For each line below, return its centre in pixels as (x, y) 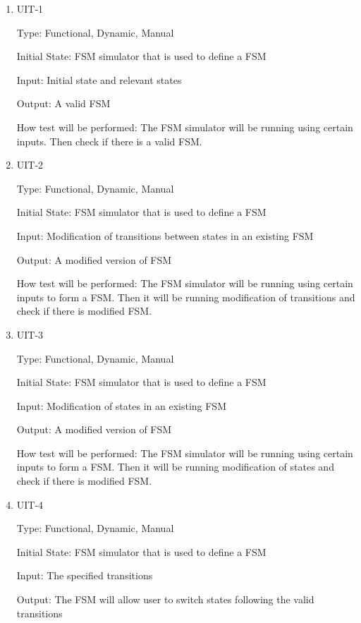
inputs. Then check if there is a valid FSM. (109, 141)
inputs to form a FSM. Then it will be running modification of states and (175, 467)
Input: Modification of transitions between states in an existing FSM (165, 235)
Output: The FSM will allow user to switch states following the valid (165, 599)
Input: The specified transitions (85, 575)
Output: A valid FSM (63, 103)
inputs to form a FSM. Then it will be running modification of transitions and (186, 297)
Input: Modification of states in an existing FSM (121, 405)
